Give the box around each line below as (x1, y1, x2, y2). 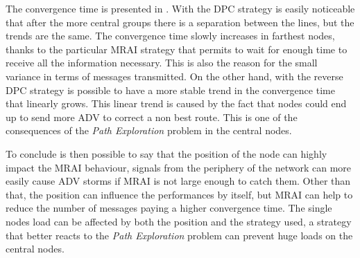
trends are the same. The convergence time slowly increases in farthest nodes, (6, 28, 335, 43)
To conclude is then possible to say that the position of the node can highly (6, 146, 327, 160)
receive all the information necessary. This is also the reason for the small (6, 55, 318, 70)
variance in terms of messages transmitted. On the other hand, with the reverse (6, 68, 343, 83)
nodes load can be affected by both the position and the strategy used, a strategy (6, 214, 352, 228)
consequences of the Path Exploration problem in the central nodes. (6, 123, 292, 138)
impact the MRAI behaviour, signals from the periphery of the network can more (6, 160, 351, 174)
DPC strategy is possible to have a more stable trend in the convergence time (6, 82, 335, 97)
